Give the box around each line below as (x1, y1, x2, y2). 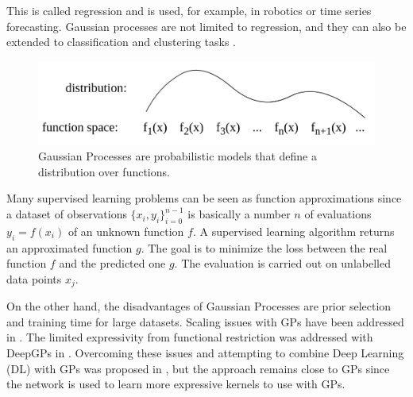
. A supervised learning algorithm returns (192, 222, 395, 239)
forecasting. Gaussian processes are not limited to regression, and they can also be (6, 17, 407, 34)
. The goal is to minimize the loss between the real (141, 239, 388, 256)
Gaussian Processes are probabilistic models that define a (38, 148, 317, 164)
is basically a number (187, 206, 291, 222)
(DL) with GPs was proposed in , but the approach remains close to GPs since (6, 360, 390, 376)
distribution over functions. (38, 163, 170, 179)
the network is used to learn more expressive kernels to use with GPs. (6, 376, 345, 392)
